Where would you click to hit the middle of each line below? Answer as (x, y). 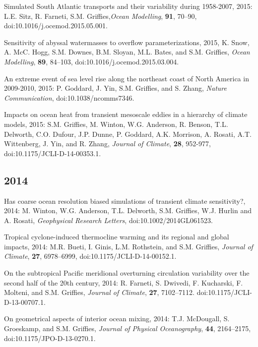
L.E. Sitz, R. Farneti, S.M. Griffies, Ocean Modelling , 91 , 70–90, (100, 16)
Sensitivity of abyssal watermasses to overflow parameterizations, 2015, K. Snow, (127, 42)
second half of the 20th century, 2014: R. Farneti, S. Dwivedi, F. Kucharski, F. (124, 282)
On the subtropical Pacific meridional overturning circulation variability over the (127, 273)
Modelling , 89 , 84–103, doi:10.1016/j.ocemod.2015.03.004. (92, 61)
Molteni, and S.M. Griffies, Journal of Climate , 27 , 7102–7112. (99, 292)
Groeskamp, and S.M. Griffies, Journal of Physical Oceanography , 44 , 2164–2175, (128, 328)
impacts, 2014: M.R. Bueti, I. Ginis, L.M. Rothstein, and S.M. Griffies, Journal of (129, 246)
